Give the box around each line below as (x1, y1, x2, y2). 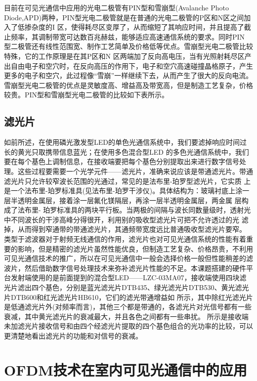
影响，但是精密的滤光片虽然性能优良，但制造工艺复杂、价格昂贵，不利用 (17, 243, 253, 254)
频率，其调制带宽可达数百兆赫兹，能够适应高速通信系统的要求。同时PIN (10, 31, 245, 42)
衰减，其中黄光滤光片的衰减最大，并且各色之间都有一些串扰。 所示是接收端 (4, 311, 249, 321)
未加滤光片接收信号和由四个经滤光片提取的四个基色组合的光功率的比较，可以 (4, 321, 253, 331)
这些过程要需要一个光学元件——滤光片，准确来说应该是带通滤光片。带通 (17, 166, 253, 176)
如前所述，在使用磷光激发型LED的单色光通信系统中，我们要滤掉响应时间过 (4, 137, 247, 147)
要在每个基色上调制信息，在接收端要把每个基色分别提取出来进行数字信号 (4, 156, 239, 167)
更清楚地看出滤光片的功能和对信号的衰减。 (4, 331, 142, 341)
